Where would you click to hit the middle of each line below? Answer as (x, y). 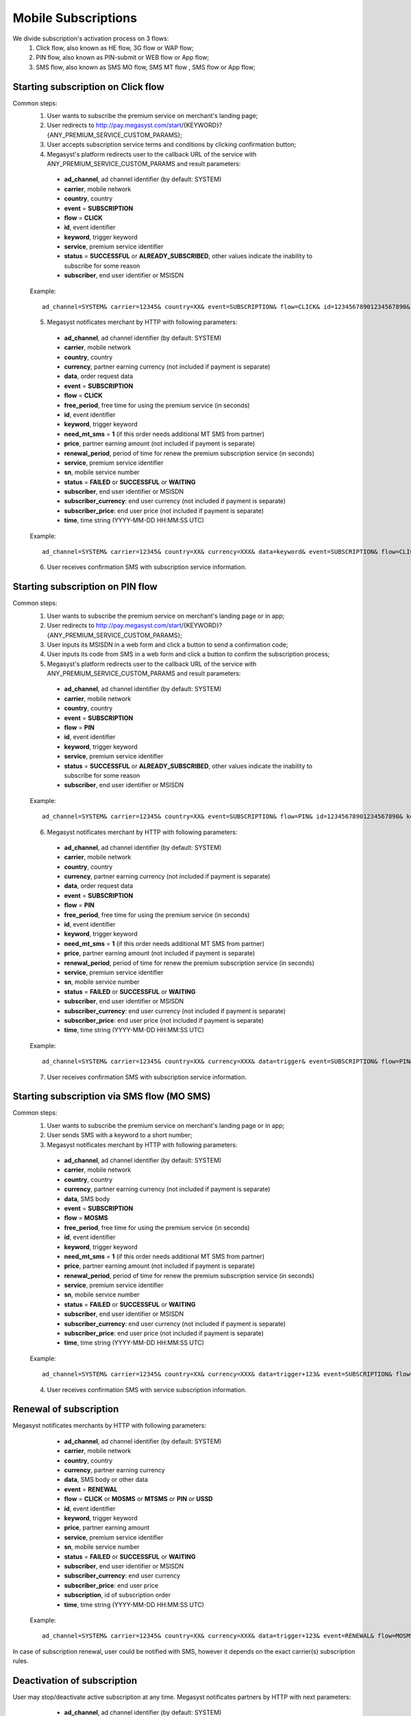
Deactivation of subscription (75, 1681)
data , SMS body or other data (106, 1480)
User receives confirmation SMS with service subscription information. (147, 1389)
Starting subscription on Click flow (88, 87)
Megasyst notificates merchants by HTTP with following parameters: (110, 1426)
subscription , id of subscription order (117, 1595)
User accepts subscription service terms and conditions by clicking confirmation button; (172, 145)
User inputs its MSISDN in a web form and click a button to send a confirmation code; (167, 645)
